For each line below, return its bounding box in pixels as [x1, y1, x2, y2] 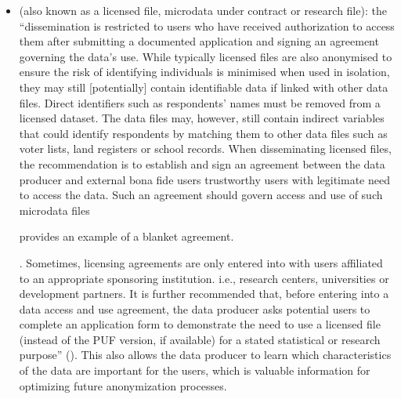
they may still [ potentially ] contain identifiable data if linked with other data [19, 78, 388, 95]
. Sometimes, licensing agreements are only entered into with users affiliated [19, 254, 383, 270]
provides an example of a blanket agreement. [19, 228, 234, 245]
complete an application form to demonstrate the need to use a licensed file [19, 316, 381, 332]
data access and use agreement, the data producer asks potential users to [19, 300, 370, 317]
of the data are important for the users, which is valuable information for [19, 362, 370, 379]
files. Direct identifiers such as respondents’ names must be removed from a [19, 94, 381, 111]
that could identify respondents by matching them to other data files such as [19, 125, 388, 141]
